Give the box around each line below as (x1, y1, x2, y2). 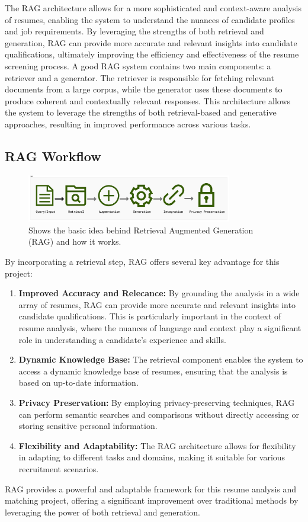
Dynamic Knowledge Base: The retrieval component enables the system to (18, 353, 303, 366)
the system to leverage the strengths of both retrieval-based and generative (5, 106, 277, 119)
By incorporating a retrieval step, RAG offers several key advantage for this (5, 255, 280, 268)
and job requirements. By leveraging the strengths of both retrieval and (5, 25, 264, 37)
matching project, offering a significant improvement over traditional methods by (5, 494, 299, 507)
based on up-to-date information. (18, 376, 139, 389)
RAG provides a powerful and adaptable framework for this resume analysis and (5, 482, 297, 495)
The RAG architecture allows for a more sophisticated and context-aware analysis (5, 2, 301, 14)
